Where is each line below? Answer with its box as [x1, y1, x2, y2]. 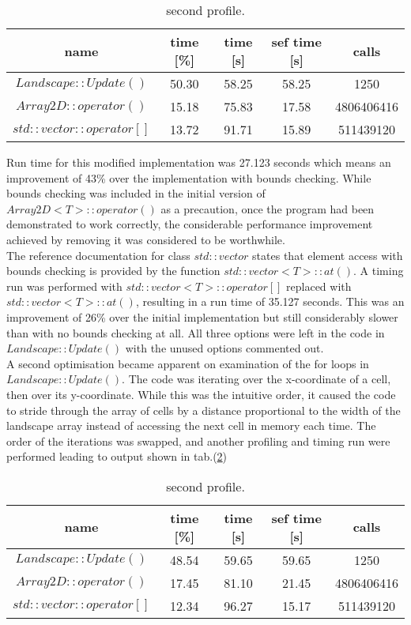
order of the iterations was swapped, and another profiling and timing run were [6, 432, 390, 449]
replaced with [286, 277, 352, 294]
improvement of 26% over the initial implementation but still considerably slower [6, 308, 398, 325]
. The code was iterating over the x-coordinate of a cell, [122, 371, 391, 387]
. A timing [353, 262, 404, 279]
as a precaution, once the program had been [160, 200, 375, 216]
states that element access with [252, 247, 403, 263]
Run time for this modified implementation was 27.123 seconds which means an [6, 154, 391, 170]
